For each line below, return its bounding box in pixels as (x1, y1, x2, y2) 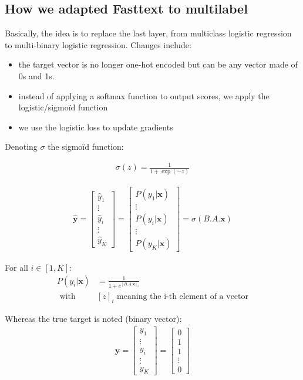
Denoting (5, 140, 38, 153)
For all (5, 261, 28, 273)
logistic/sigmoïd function (18, 101, 108, 113)
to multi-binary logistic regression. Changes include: (5, 38, 191, 51)
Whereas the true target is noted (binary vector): (5, 312, 182, 325)
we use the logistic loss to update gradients (18, 120, 173, 133)
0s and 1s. (18, 69, 55, 82)
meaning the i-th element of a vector (117, 292, 249, 301)
